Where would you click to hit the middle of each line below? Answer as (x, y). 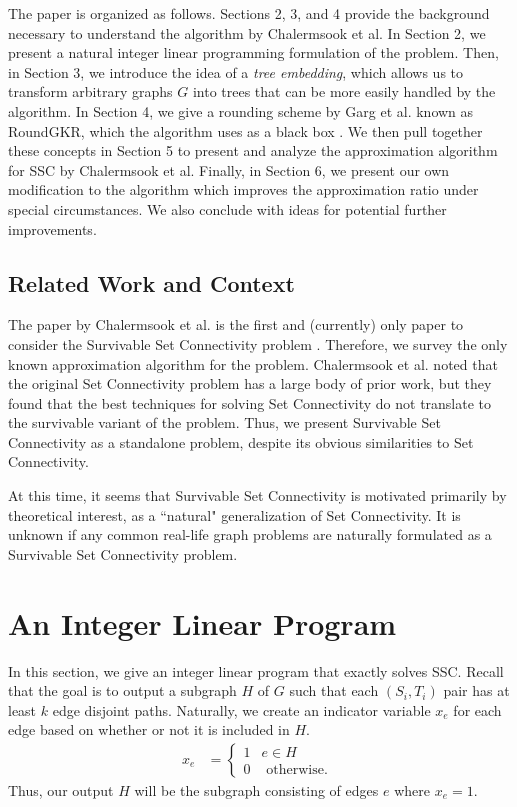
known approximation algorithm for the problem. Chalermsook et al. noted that (253, 363)
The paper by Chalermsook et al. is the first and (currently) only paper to (236, 324)
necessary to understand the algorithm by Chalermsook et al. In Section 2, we (247, 32)
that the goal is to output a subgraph (122, 690)
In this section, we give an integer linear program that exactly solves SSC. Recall (256, 670)
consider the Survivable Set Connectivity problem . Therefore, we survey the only (258, 343)
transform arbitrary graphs (90, 91)
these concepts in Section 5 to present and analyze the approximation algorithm (253, 150)
